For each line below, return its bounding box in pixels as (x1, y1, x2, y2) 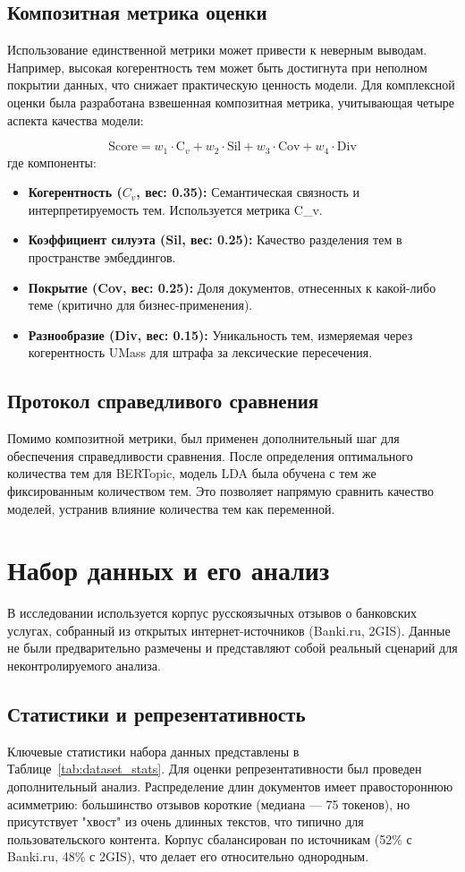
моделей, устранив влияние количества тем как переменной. (7, 499, 335, 517)
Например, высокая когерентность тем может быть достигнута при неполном (7, 57, 427, 76)
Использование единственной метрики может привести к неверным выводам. (7, 40, 427, 59)
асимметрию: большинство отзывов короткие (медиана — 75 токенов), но (7, 794, 410, 813)
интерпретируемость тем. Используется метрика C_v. (28, 200, 323, 218)
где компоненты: (7, 152, 97, 171)
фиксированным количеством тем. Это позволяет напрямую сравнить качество (7, 481, 435, 500)
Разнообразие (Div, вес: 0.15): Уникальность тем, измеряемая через (28, 325, 413, 344)
